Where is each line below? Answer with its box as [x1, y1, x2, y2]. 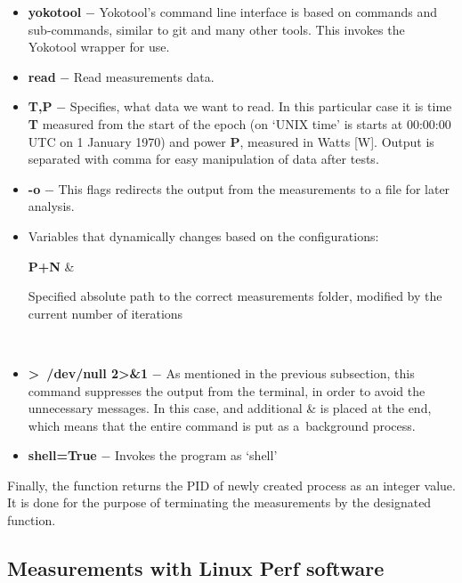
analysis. [28, 197, 75, 215]
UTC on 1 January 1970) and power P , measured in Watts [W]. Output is [28, 132, 434, 150]
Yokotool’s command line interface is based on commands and [99, 3, 438, 20]
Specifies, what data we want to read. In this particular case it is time [69, 97, 452, 116]
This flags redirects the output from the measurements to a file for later [58, 179, 450, 198]
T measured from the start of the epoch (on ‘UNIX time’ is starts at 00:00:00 [28, 114, 451, 133]
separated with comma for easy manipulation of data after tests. [28, 150, 379, 168]
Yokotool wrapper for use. [28, 37, 170, 56]
